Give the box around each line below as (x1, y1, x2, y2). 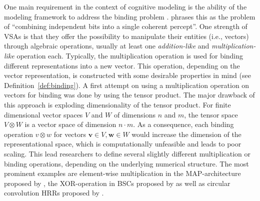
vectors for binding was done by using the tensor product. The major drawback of (4, 89, 255, 100)
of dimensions (113, 109, 155, 119)
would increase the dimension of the (131, 128, 241, 139)
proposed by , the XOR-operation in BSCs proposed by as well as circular (4, 177, 230, 188)
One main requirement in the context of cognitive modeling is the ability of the (4, 1, 247, 11)
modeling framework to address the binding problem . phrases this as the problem (4, 11, 255, 21)
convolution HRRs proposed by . (4, 187, 104, 198)
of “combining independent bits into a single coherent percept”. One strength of (4, 21, 247, 31)
